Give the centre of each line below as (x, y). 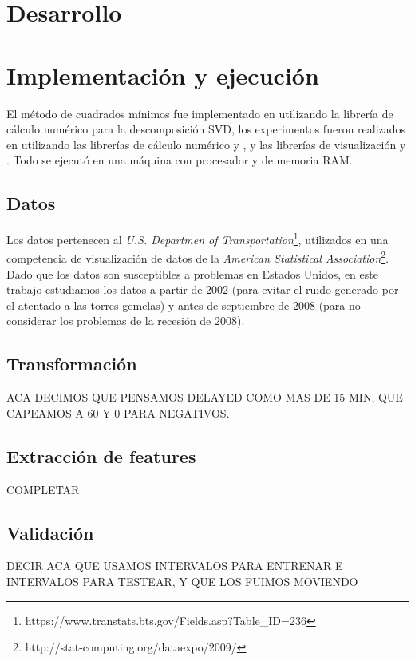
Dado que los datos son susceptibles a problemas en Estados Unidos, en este (192, 273)
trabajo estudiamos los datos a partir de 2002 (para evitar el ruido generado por (203, 289)
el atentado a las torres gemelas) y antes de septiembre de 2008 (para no (184, 305)
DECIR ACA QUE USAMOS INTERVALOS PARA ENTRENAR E (175, 566)
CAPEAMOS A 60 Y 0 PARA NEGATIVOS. (118, 412)
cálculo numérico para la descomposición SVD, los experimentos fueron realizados (206, 129)
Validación (50, 532)
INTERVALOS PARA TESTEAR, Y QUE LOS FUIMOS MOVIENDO (182, 581)
